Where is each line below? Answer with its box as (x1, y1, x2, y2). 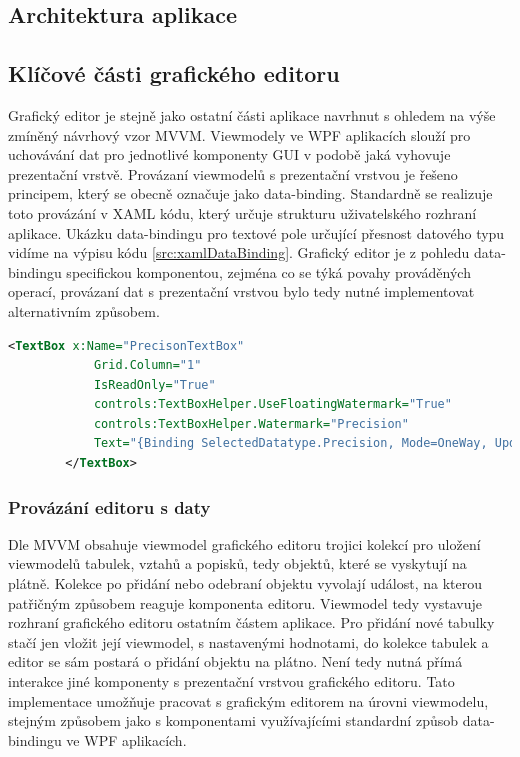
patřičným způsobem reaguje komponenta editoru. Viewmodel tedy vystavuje (8, 592, 482, 613)
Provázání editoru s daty (8, 494, 211, 519)
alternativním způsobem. (8, 300, 160, 321)
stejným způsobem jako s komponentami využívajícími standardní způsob (8, 710, 459, 731)
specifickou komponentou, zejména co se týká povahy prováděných (66, 261, 471, 282)
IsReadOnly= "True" (93, 377, 216, 392)
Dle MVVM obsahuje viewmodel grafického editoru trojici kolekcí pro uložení (8, 533, 481, 554)
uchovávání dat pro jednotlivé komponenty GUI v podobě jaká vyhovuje (8, 144, 451, 165)
